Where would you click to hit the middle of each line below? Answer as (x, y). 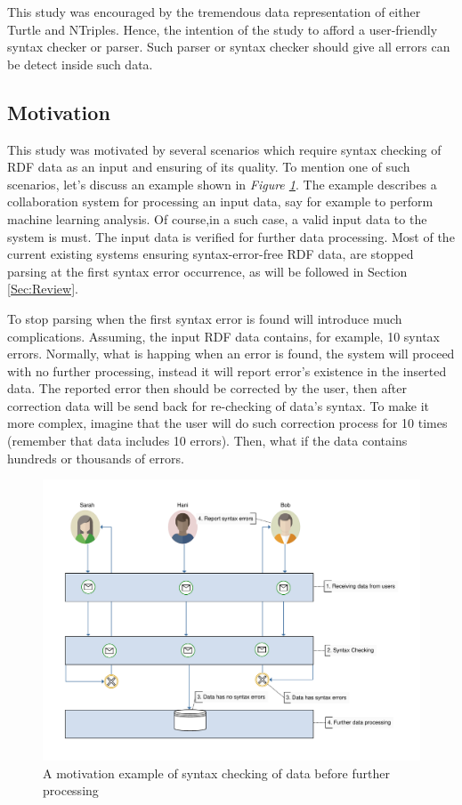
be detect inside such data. (80, 64)
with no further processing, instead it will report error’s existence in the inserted (227, 370)
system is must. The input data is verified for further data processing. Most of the (231, 236)
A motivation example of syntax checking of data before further (216, 773)
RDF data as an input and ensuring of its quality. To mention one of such (209, 167)
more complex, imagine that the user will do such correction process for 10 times (227, 423)
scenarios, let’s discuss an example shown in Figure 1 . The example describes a (222, 184)
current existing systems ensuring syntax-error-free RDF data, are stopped (211, 254)
